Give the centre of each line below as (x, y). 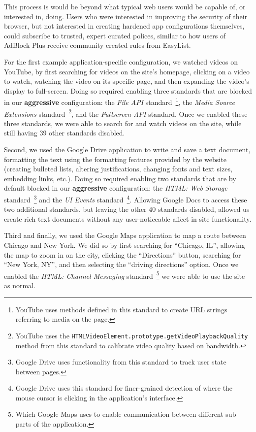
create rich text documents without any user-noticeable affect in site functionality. (128, 218)
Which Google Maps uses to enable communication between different (119, 414)
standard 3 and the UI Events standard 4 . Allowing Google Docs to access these (126, 199)
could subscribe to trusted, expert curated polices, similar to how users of (115, 35)
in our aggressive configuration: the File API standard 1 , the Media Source (119, 101)
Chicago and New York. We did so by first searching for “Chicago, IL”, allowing (125, 245)
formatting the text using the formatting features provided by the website (115, 159)
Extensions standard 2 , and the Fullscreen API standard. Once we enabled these (126, 113)
